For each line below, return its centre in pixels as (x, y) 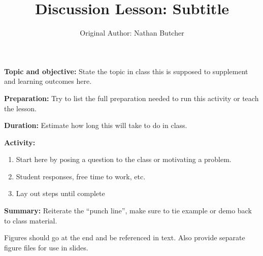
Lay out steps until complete (60, 193)
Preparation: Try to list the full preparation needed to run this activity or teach (131, 98)
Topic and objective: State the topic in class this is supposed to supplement (126, 71)
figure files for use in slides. (46, 247)
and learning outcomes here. (48, 81)
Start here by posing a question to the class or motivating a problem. (124, 159)
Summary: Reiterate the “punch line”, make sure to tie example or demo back (128, 211)
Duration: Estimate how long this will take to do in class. (96, 125)
